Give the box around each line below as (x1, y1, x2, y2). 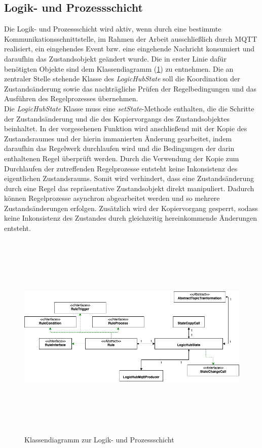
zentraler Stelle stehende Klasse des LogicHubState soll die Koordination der (4, 73, 240, 84)
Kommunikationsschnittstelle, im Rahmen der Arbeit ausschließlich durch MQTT (4, 33, 257, 44)
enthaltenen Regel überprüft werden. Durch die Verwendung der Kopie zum (4, 153, 239, 163)
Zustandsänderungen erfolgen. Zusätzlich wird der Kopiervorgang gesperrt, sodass (4, 202, 258, 213)
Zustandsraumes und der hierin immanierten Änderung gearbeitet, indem (4, 133, 232, 143)
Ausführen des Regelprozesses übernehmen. (4, 93, 138, 104)
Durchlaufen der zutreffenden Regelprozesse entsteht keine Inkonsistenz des (4, 163, 238, 173)
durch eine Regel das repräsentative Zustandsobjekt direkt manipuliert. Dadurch (4, 183, 254, 193)
